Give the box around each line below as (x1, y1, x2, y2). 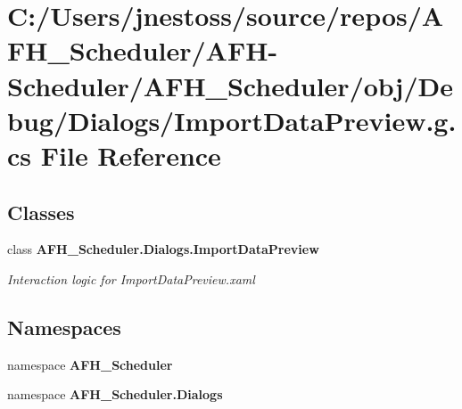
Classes (7, 198, 75, 225)
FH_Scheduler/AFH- (7, 32, 278, 69)
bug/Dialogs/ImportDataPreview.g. (7, 102, 457, 138)
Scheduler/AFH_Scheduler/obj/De (7, 67, 453, 103)
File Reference (40, 136, 221, 173)
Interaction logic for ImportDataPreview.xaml (7, 269, 255, 288)
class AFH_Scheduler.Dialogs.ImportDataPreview (7, 240, 319, 258)
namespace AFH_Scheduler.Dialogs (7, 385, 223, 404)
